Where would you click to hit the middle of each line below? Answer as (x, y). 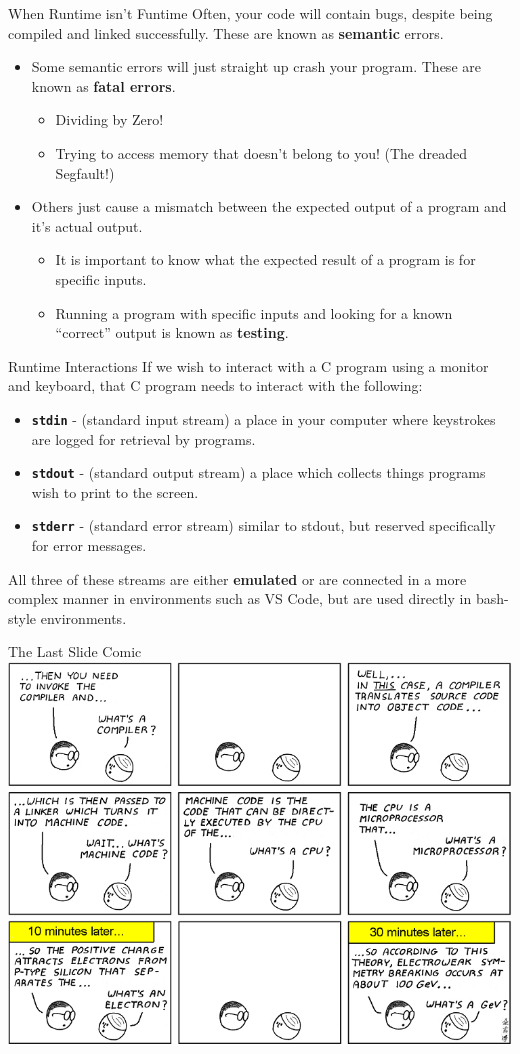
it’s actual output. (87, 225)
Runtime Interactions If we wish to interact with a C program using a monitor (248, 365)
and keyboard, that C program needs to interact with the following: (215, 385)
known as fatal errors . (103, 85)
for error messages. (89, 545)
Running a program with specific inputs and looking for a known (254, 312)
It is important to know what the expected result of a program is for (265, 259)
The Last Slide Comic (75, 651)
